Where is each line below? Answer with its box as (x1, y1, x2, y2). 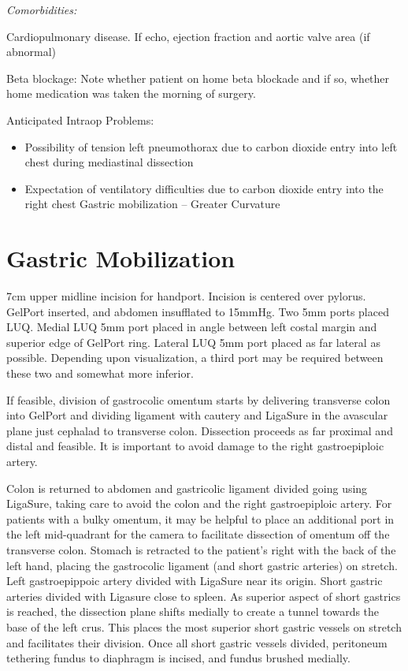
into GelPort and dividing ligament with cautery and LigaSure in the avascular (6, 407, 388, 423)
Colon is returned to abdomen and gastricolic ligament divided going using (6, 479, 368, 496)
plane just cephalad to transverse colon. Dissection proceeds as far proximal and (6, 422, 393, 438)
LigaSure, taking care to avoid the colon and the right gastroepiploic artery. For (6, 495, 392, 512)
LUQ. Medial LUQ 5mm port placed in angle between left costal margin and (6, 319, 377, 335)
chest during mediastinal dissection (24, 154, 194, 170)
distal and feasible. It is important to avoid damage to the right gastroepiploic (6, 438, 384, 454)
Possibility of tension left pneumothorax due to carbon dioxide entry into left (24, 138, 398, 155)
